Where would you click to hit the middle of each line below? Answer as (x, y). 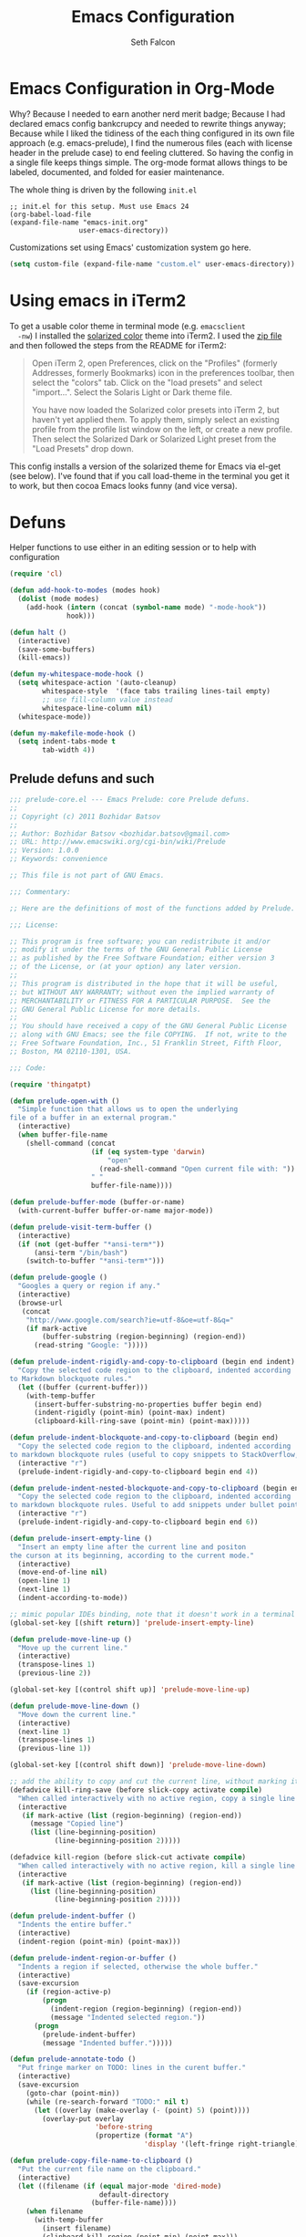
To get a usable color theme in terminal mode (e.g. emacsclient (127, 326)
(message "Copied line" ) (77, 1824)
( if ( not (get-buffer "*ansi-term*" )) (92, 1244)
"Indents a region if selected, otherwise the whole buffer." (138, 1966)
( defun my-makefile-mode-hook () (73, 733)
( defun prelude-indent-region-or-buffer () (93, 1958)
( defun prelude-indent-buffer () (73, 1916)
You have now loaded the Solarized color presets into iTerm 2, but (155, 410)
